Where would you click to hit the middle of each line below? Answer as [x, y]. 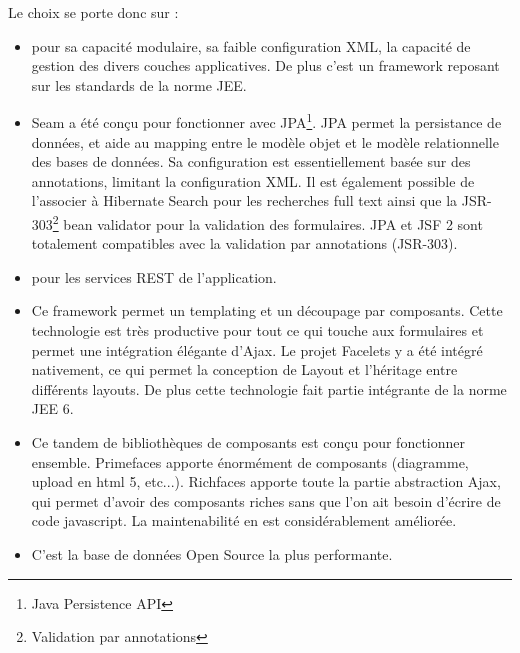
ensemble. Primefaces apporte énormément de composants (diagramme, [250, 461]
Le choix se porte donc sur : [93, 12]
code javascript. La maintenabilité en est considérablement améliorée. [244, 520]
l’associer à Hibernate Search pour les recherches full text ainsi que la [244, 200]
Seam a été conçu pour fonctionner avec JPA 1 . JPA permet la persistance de [266, 121]
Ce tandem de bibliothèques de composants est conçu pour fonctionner [248, 442]
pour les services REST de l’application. [154, 276]
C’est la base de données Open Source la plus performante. [212, 553]
